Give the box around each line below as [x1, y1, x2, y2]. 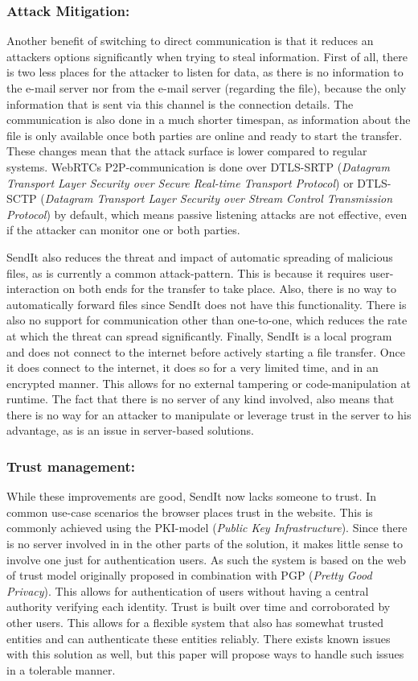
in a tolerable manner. [6, 661, 116, 678]
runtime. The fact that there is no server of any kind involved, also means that [6, 390, 395, 407]
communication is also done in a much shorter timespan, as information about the [6, 111, 411, 128]
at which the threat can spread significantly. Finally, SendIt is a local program [6, 327, 392, 344]
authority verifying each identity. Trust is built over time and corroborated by [6, 598, 391, 615]
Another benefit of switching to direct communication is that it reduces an [6, 32, 374, 49]
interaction [6, 280, 59, 297]
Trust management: [6, 456, 135, 476]
